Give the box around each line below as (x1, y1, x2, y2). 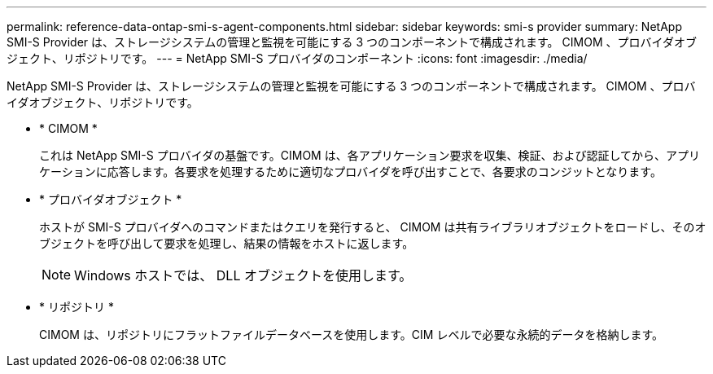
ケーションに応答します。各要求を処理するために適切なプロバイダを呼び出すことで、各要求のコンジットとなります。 (39, 165, 662, 178)
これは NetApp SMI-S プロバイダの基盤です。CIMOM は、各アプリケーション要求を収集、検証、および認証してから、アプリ (39, 148, 700, 162)
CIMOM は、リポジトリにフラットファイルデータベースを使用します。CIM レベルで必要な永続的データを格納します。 (39, 328, 663, 341)
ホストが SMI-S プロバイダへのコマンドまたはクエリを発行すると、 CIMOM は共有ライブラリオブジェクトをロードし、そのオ (39, 220, 706, 234)
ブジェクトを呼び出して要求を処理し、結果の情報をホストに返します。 (39, 236, 414, 250)
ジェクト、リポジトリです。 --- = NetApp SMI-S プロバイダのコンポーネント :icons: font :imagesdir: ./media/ (7, 51, 588, 65)
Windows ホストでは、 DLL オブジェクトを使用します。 (74, 267, 413, 284)
